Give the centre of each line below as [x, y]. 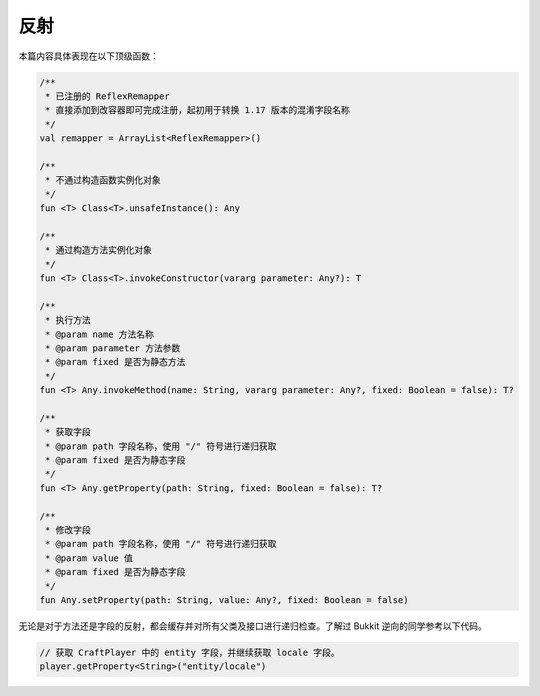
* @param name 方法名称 [100, 334]
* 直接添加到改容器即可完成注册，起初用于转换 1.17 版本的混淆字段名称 [197, 110]
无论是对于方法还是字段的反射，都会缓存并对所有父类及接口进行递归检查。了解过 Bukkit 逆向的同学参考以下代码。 [252, 626]
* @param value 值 [89, 558]
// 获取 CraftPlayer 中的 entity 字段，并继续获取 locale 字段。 [189, 652]
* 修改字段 [68, 530]
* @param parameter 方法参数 [113, 348]
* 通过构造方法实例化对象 [98, 250]
